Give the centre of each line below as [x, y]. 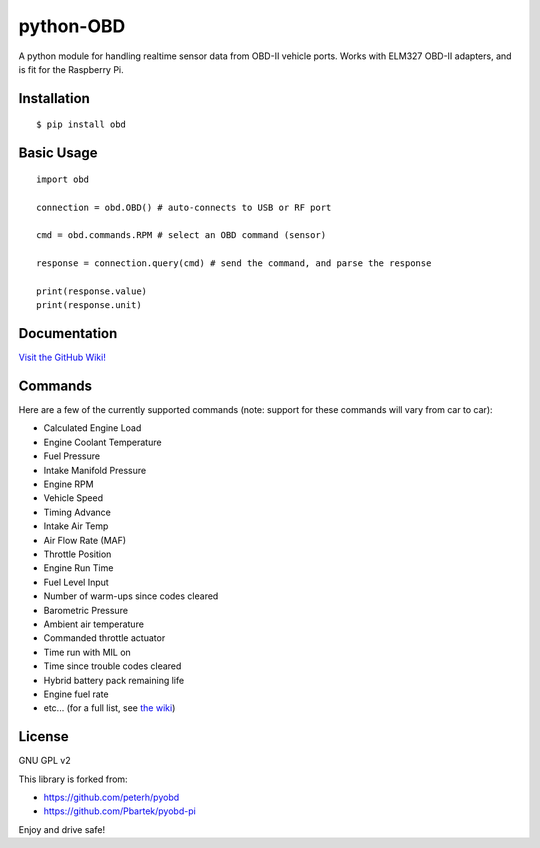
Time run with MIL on [87, 652]
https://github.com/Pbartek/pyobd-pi [120, 811]
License [43, 736]
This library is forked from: [73, 779]
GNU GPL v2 [44, 761]
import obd [63, 179]
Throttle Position [77, 554]
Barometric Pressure [86, 610]
